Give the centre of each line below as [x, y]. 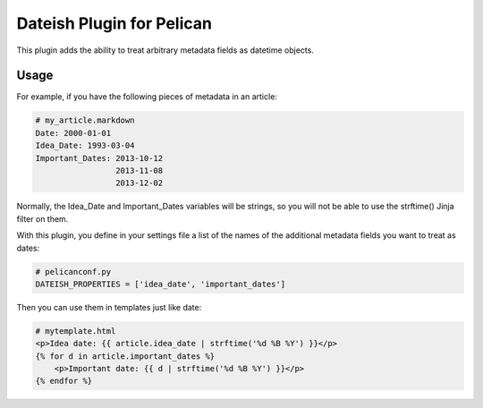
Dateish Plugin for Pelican [114, 23]
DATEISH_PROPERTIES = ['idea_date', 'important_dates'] [161, 284]
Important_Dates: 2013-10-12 [99, 158]
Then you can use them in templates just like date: [109, 307]
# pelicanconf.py [73, 272]
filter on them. [42, 218]
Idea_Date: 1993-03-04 [85, 146]
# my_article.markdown [85, 120]
